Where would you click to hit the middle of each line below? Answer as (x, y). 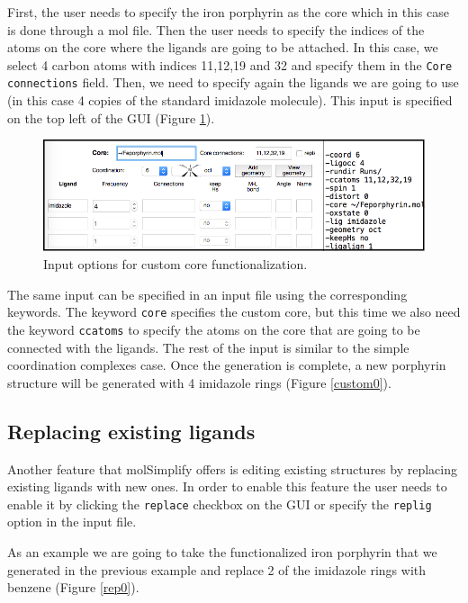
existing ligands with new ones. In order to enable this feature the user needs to (227, 486)
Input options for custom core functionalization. (175, 264)
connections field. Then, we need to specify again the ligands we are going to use (233, 82)
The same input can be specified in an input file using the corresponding (207, 294)
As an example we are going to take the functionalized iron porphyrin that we (222, 551)
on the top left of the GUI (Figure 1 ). (111, 117)
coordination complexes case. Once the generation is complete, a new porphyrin (227, 365)
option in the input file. (72, 522)
